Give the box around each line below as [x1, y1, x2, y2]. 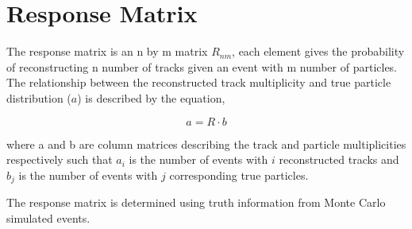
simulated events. [6, 209, 90, 226]
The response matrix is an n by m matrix [6, 43, 208, 60]
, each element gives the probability [232, 43, 405, 60]
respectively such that [6, 151, 113, 168]
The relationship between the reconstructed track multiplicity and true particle [6, 74, 391, 91]
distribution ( [6, 89, 71, 106]
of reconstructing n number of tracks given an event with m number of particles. [6, 58, 398, 75]
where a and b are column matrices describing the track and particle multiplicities [6, 135, 406, 152]
